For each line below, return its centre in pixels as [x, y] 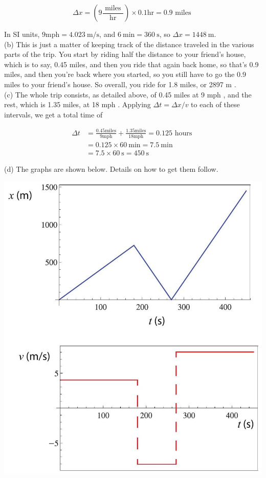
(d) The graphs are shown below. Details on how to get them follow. [111, 168]
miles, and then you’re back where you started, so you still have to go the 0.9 [125, 74]
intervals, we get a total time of [53, 114]
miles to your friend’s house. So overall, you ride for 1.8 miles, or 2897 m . [120, 84]
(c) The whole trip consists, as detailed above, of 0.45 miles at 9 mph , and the [128, 94]
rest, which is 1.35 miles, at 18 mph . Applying [77, 104]
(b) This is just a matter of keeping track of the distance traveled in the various [129, 44]
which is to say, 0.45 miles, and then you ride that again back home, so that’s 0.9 [131, 64]
